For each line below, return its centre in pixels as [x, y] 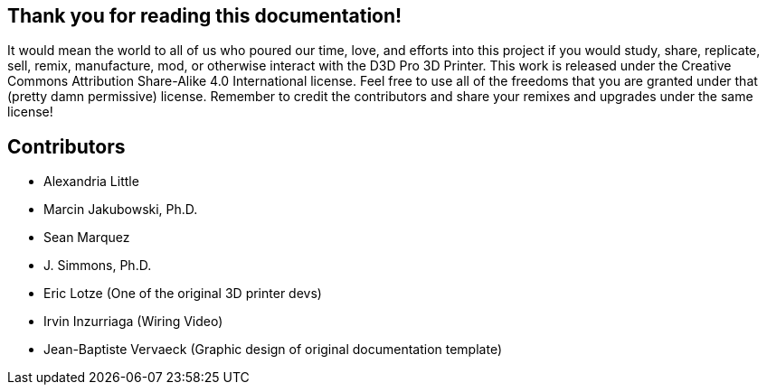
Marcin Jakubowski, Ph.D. [121, 210]
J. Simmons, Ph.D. [98, 266]
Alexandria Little [91, 182]
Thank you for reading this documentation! [205, 16]
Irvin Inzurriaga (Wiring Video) [133, 322]
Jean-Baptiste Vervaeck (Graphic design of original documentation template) [273, 350]
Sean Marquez [87, 238]
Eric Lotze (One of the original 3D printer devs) [183, 294]
